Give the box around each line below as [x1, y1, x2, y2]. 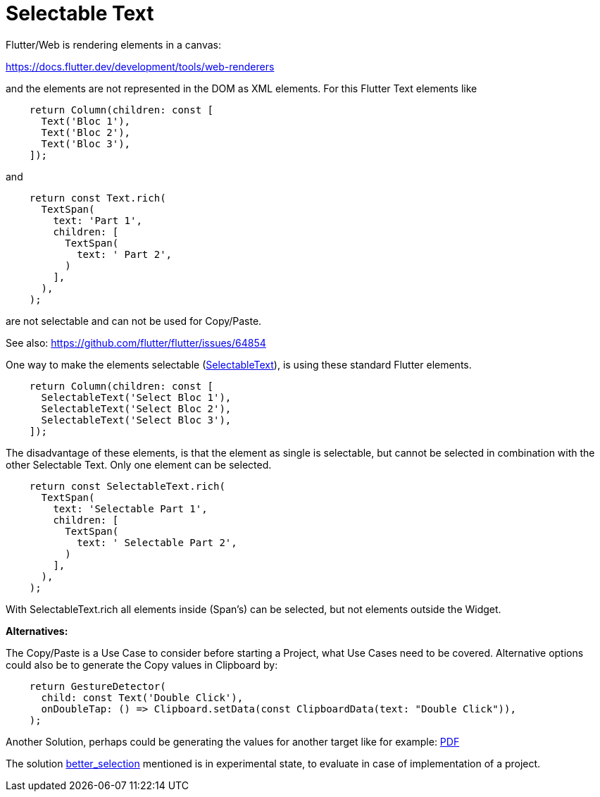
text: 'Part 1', [53, 214, 142, 226]
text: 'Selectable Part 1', [53, 502, 208, 514]
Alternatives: [6, 624, 68, 637]
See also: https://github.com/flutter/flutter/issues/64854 [6, 336, 266, 349]
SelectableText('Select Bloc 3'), [41, 414, 232, 426]
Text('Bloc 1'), [41, 115, 131, 127]
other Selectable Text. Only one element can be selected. [6, 458, 272, 471]
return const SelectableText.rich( [29, 480, 225, 492]
